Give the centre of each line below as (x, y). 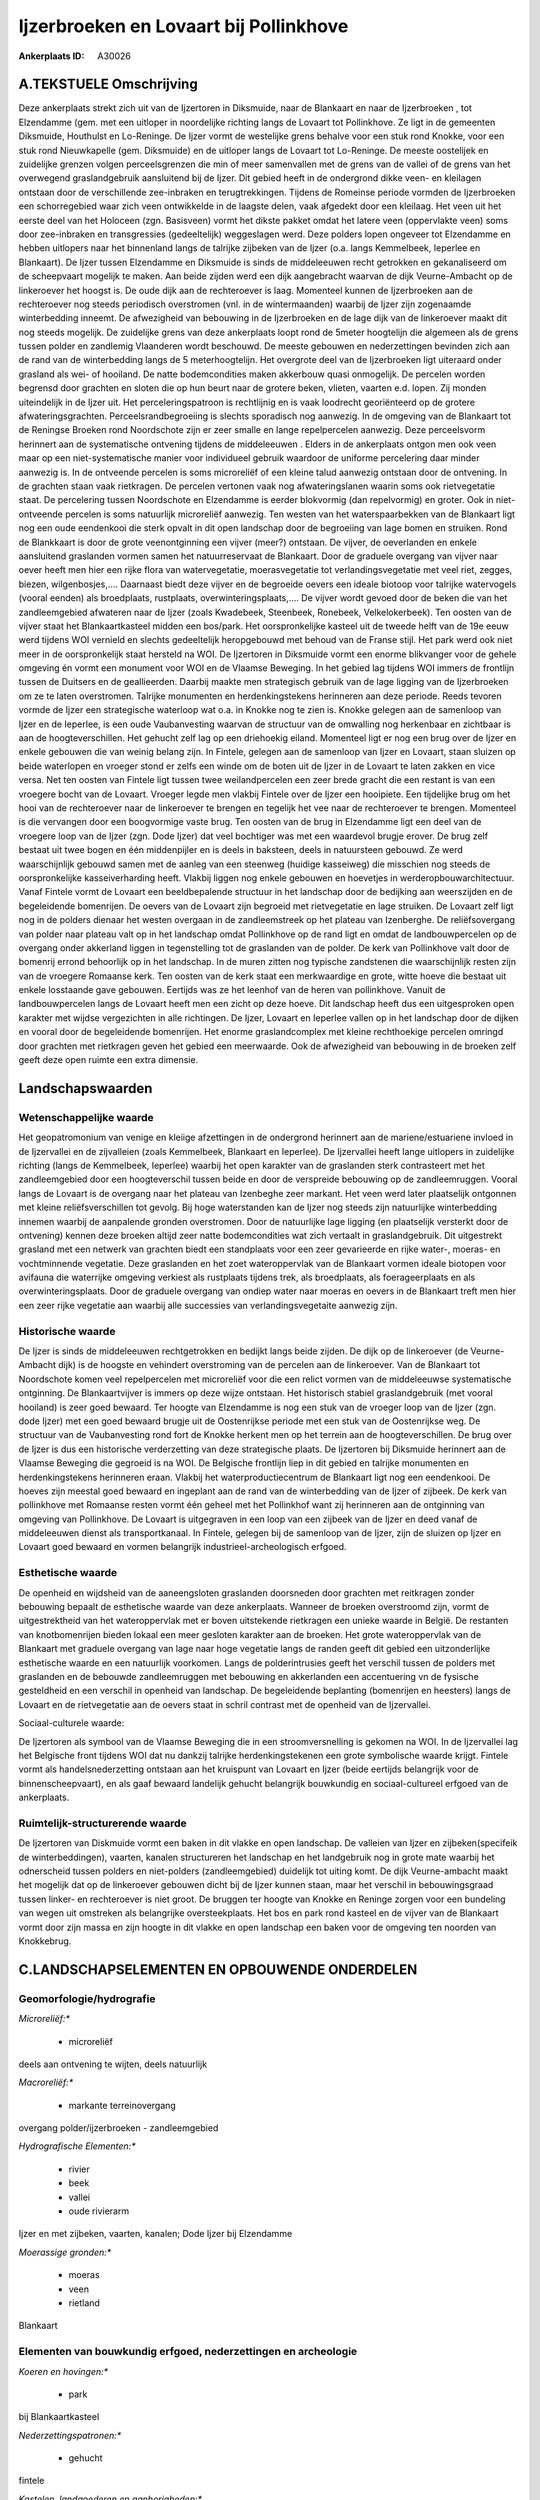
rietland (84, 2302)
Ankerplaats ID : (51, 56)
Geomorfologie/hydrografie (87, 1998)
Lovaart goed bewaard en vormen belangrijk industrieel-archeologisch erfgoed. (182, 1547)
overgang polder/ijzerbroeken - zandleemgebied (118, 2128)
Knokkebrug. (45, 1941)
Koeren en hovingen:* (63, 2371)
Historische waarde (67, 1331)
